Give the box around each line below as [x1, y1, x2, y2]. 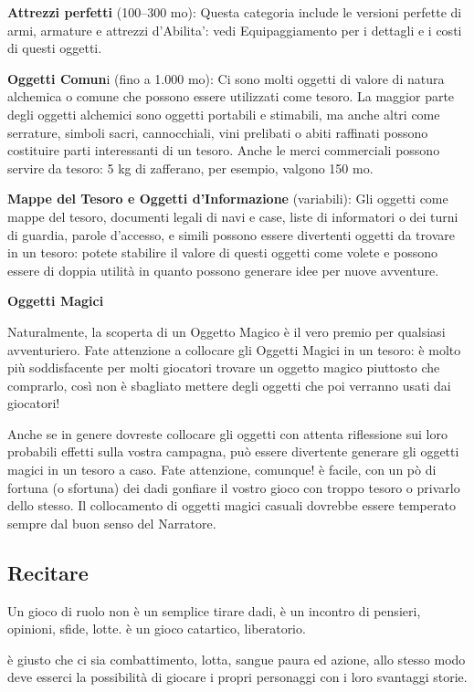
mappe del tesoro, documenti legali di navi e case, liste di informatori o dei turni [7, 206, 458, 225]
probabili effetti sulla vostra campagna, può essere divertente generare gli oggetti [7, 442, 459, 461]
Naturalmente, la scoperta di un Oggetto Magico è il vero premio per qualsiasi [7, 321, 446, 341]
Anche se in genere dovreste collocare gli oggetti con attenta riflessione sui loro [7, 424, 448, 443]
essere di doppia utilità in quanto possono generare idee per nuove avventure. [7, 260, 439, 279]
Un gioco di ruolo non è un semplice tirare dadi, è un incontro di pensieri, [7, 601, 421, 620]
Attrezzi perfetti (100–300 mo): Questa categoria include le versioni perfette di [7, 3, 462, 21]
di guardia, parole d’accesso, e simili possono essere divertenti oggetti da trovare [7, 225, 455, 244]
